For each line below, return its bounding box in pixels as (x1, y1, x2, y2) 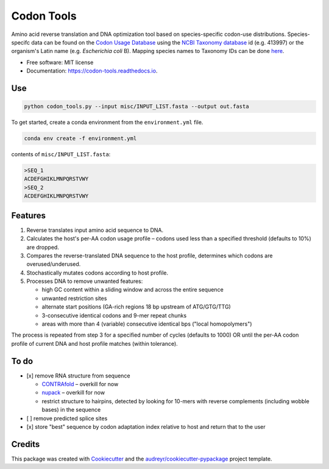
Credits (11, 439, 40, 449)
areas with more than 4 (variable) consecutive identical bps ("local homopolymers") (41, 320, 252, 328)
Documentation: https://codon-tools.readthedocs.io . (26, 67, 158, 74)
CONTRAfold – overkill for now (41, 381, 119, 388)
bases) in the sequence (41, 406, 101, 414)
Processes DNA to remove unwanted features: (26, 277, 143, 285)
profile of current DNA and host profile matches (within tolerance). (11, 340, 178, 347)
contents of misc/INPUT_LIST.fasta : (11, 151, 111, 158)
